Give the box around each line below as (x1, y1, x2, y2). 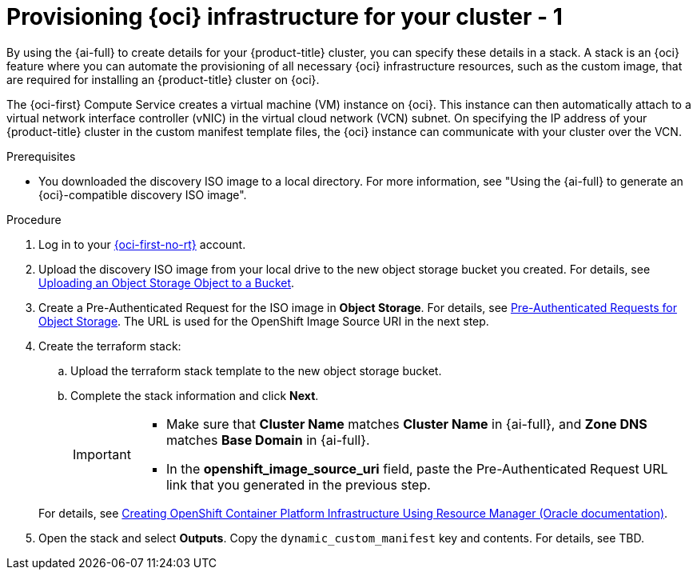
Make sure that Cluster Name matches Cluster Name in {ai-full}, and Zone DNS (165, 415, 647, 432)
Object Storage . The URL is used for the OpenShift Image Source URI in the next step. (38, 314, 489, 328)
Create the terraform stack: (38, 338, 181, 353)
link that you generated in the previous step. (165, 476, 431, 493)
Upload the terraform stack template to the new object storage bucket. (70, 363, 442, 378)
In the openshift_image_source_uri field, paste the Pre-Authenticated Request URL (165, 460, 668, 477)
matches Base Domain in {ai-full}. (165, 431, 370, 448)
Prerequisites (6, 149, 76, 163)
